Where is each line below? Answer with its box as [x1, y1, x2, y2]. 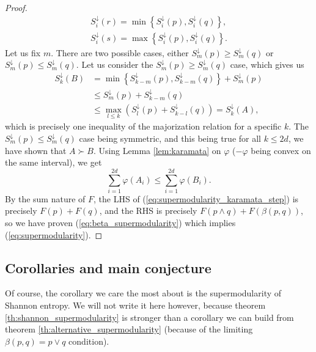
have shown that [5, 144, 67, 156]
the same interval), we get [5, 156, 102, 169]
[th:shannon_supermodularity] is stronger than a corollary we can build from [5, 310, 294, 323]
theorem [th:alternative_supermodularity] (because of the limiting [5, 323, 253, 335]
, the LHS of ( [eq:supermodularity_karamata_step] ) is [94, 192, 299, 205]
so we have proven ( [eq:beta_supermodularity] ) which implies [5, 216, 236, 229]
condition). [68, 334, 109, 347]
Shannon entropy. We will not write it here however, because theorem [5, 299, 266, 312]
